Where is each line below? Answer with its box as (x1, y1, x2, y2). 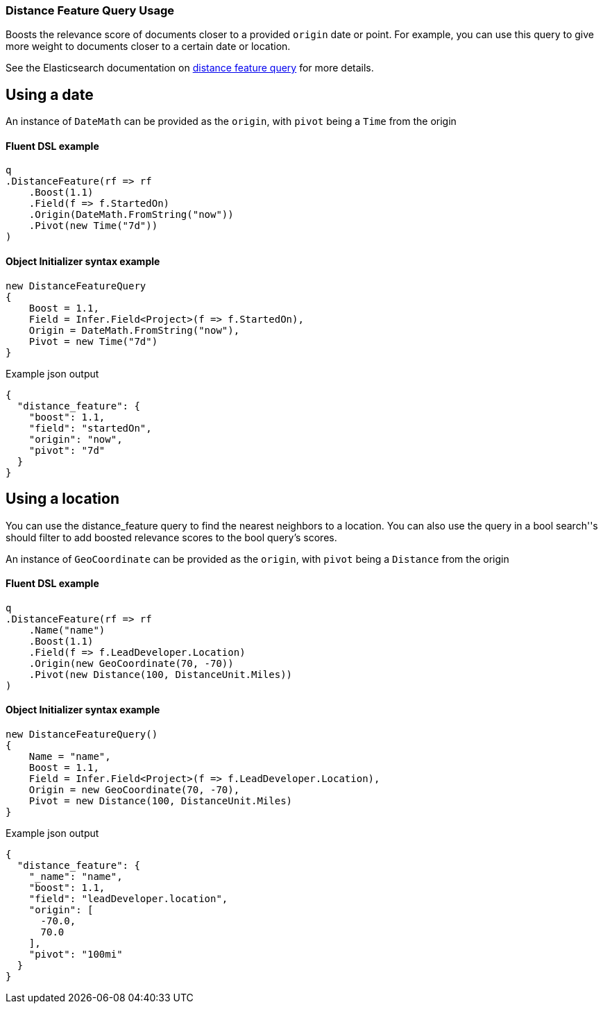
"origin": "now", (28, 433, 123, 445)
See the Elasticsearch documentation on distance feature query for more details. (6, 62, 374, 74)
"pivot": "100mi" (28, 948, 123, 960)
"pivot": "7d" (28, 444, 105, 456)
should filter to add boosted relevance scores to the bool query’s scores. (6, 531, 337, 543)
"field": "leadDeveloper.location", (28, 892, 228, 904)
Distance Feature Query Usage (6, 3, 174, 17)
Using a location (6, 490, 119, 508)
